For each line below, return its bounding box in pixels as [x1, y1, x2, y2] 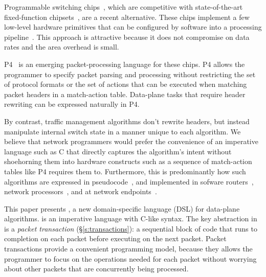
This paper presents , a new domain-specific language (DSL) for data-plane [4, 203, 240, 214]
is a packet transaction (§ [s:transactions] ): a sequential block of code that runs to [4, 223, 257, 234]
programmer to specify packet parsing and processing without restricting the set [4, 68, 256, 79]
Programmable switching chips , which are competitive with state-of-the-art [4, 2, 243, 12]
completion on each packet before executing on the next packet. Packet [4, 233, 227, 244]
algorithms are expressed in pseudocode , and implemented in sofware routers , [4, 176, 254, 187]
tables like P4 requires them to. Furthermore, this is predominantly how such [4, 166, 246, 176]
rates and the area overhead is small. [4, 41, 119, 52]
